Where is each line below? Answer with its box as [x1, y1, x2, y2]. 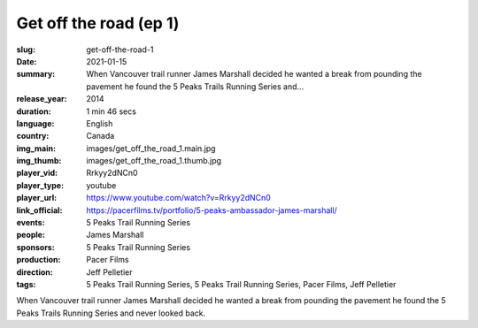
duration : [16, 106, 52, 117]
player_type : [16, 179, 65, 190]
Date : [16, 56, 37, 66]
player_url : [16, 193, 58, 203]
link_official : [16, 204, 63, 216]
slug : [16, 44, 35, 55]
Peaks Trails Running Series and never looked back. [16, 308, 206, 318]
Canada [86, 131, 115, 141]
